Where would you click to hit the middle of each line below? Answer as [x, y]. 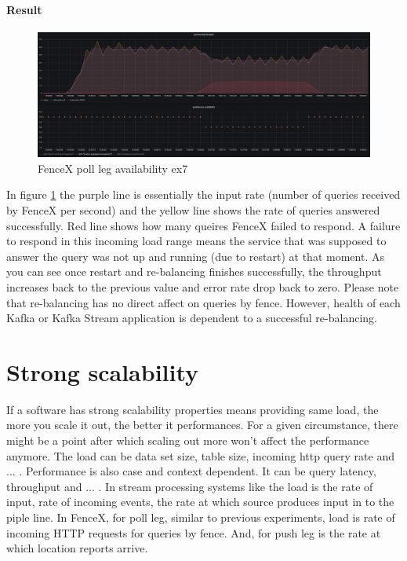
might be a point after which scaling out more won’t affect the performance [188, 440]
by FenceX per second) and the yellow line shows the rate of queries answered [193, 209]
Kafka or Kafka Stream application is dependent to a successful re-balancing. [192, 318]
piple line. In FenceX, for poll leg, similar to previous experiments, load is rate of [201, 517]
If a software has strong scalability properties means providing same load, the [193, 409]
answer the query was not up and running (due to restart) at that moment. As [195, 256]
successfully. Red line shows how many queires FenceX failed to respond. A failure [203, 225]
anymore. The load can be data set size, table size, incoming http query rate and [200, 455]
